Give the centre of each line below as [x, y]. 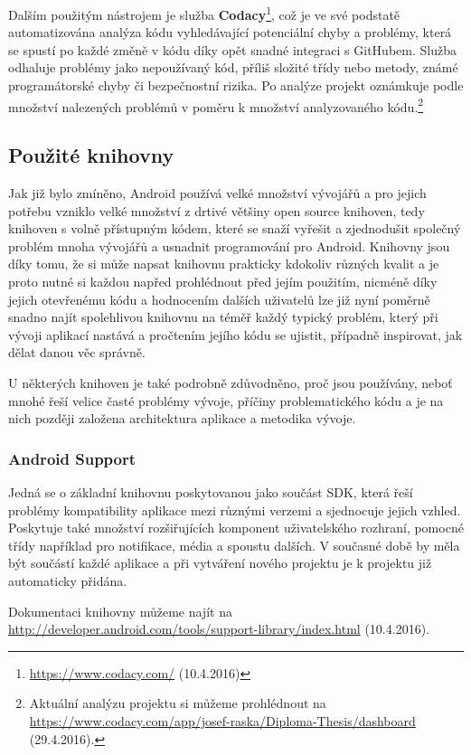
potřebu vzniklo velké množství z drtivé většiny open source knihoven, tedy [217, 210]
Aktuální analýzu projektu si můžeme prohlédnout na [178, 703]
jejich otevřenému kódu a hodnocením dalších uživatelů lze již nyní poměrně [219, 299]
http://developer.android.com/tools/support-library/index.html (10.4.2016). [219, 629]
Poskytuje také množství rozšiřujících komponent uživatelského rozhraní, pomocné [236, 528]
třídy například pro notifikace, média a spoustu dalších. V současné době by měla [234, 545]
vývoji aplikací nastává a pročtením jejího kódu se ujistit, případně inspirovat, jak [235, 334]
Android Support [72, 458]
